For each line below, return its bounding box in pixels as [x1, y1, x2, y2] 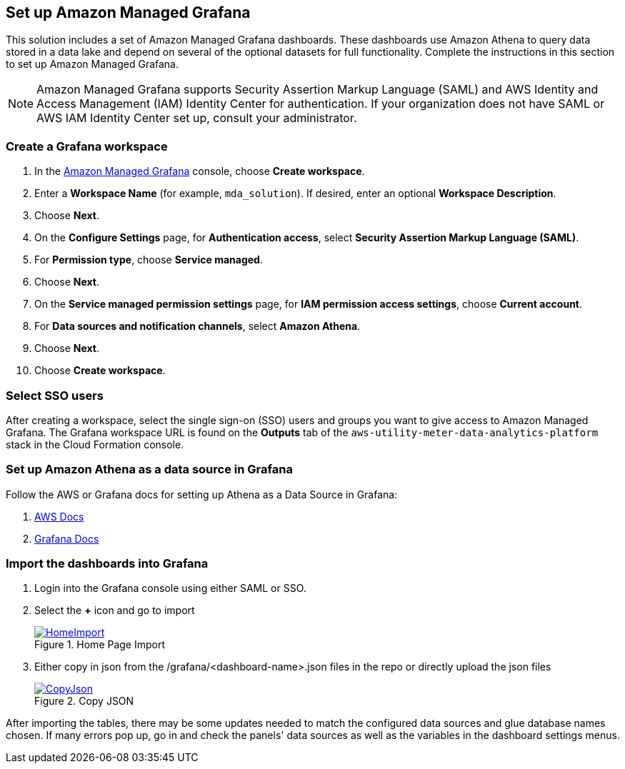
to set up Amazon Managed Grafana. [6, 58, 179, 71]
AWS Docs [34, 510, 84, 523]
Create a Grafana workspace [6, 139, 168, 154]
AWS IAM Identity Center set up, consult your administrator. [36, 111, 357, 126]
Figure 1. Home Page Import [34, 638, 166, 651]
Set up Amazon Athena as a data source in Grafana [6, 462, 293, 477]
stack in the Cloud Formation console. [6, 438, 184, 451]
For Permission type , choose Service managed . [34, 253, 263, 266]
